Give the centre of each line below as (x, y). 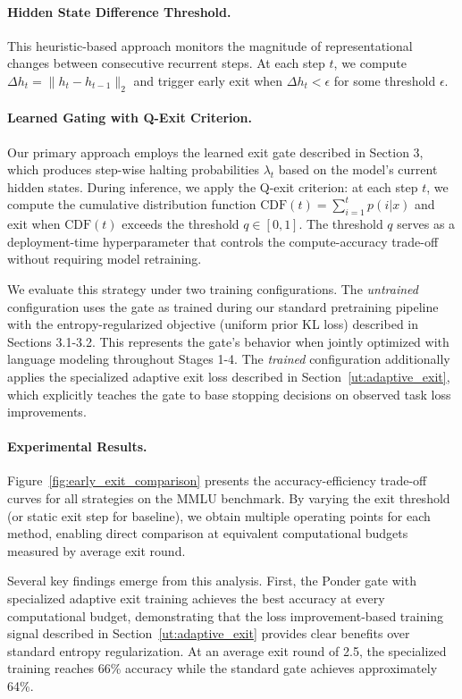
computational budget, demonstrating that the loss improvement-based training (226, 615)
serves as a (426, 224)
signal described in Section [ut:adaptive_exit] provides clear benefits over (209, 633)
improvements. (47, 412)
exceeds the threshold (181, 224)
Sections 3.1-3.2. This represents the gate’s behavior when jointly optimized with (228, 341)
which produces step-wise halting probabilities (133, 169)
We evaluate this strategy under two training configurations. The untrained (213, 288)
